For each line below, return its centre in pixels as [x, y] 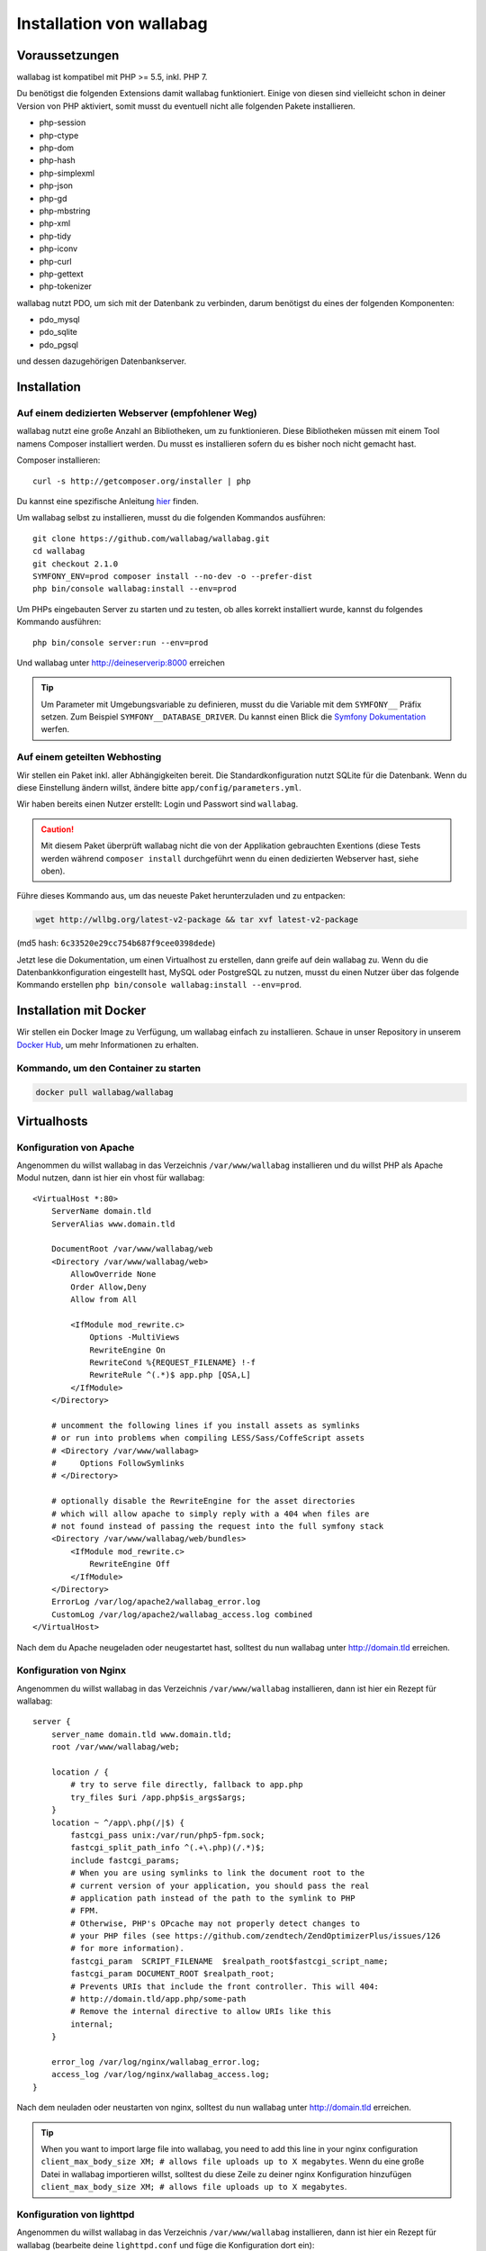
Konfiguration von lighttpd [76, 2214]
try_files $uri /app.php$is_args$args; [158, 1797]
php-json [56, 185]
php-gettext [61, 274]
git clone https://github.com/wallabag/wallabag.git [151, 538]
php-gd [53, 198]
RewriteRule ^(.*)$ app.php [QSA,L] [170, 1375]
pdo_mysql [59, 320]
